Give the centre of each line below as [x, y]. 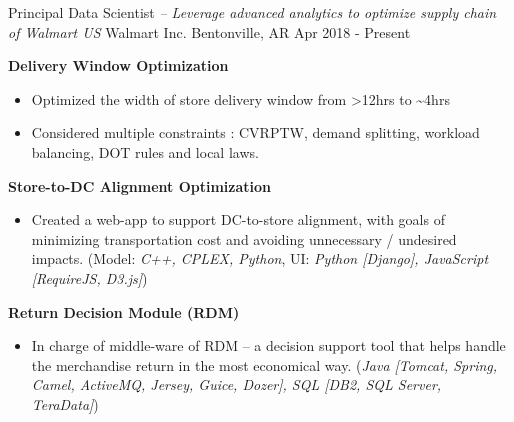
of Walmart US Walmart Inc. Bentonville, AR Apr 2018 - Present [209, 31]
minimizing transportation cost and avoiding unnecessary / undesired [244, 238]
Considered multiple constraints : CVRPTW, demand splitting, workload [255, 132]
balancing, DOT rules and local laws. [145, 151]
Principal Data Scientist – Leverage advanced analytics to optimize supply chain [252, 12]
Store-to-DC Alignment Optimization [139, 185]
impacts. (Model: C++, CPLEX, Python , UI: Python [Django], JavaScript [260, 258]
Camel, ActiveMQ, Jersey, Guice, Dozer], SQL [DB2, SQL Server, [236, 384]
